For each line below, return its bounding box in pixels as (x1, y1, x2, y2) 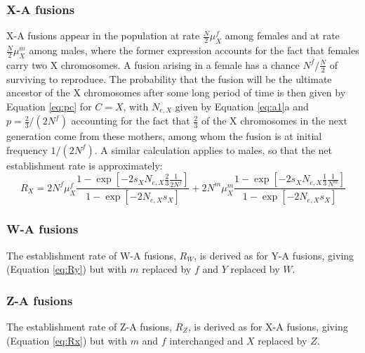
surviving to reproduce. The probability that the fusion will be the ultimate (6, 71, 332, 86)
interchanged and (169, 333, 244, 347)
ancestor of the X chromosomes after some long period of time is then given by (6, 85, 346, 100)
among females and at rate (225, 28, 340, 43)
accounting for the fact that (71, 113, 190, 128)
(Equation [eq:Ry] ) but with (6, 262, 127, 276)
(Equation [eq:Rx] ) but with (6, 333, 127, 347)
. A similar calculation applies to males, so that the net (94, 142, 333, 157)
